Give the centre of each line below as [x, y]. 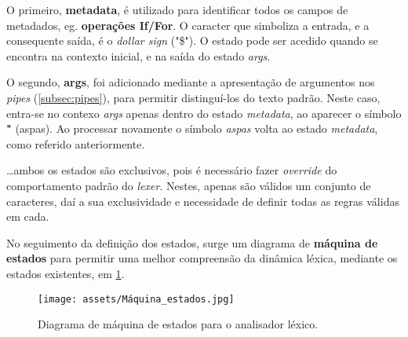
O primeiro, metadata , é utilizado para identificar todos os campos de [177, 9]
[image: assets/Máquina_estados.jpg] [136, 299]
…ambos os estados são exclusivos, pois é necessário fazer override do [172, 170]
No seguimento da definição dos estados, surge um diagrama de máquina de [192, 242]
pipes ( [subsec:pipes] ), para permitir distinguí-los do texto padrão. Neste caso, [193, 97]
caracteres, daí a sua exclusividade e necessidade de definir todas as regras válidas [203, 201]
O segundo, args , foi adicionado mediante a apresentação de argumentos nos [191, 82]
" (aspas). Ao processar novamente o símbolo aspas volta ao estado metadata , [192, 128]
